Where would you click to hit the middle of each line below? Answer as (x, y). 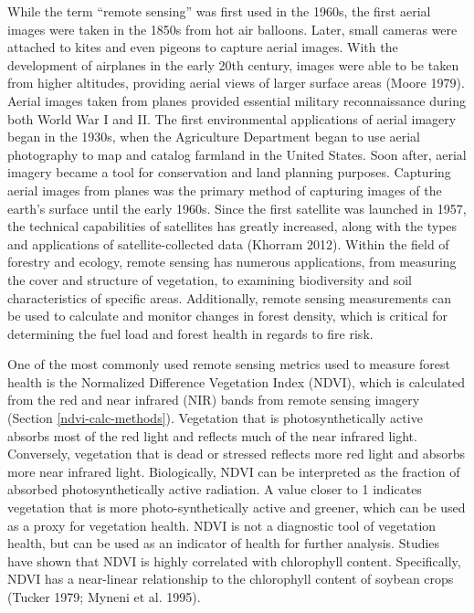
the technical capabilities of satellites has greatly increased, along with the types (232, 226)
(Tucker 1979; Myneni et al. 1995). (104, 597)
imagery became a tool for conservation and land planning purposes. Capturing (229, 172)
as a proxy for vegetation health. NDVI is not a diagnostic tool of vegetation (222, 525)
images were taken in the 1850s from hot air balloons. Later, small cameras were (232, 29)
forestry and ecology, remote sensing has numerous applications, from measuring (232, 262)
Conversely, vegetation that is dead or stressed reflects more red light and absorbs (236, 454)
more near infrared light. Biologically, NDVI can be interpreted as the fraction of (234, 471)
